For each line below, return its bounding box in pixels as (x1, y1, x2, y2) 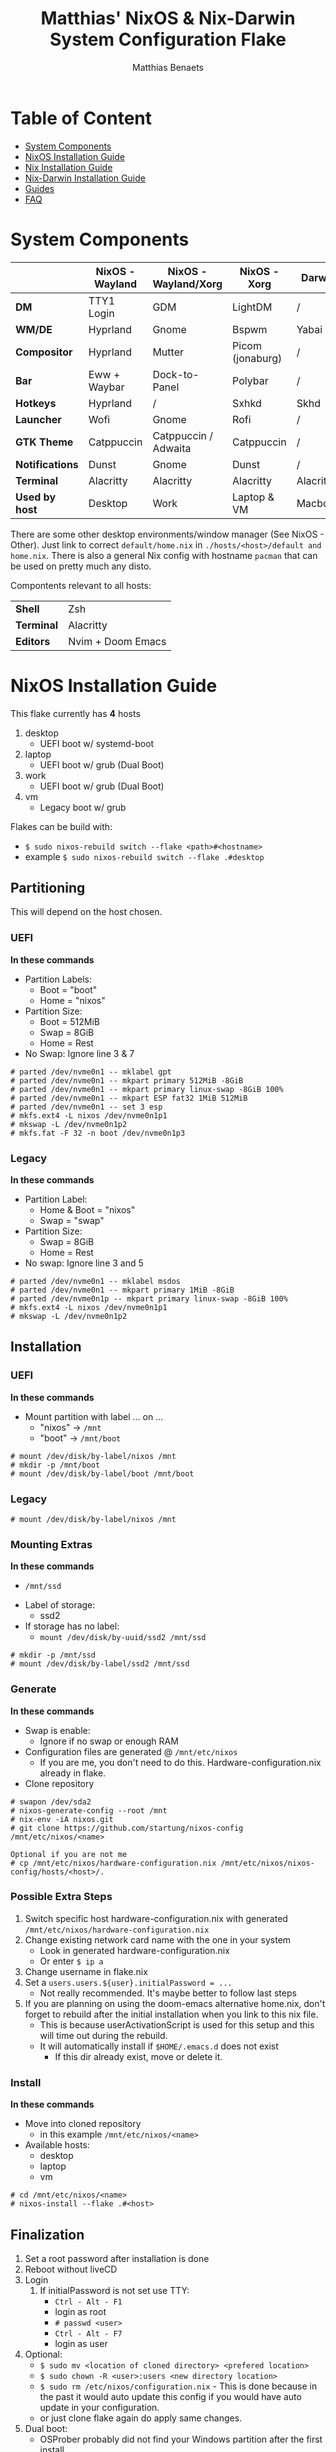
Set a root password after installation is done (24, 2252, 210, 2264)
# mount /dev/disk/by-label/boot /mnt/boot (10, 1468, 195, 1479)
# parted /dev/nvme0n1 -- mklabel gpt (10, 1067, 172, 1077)
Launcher (15, 412, 62, 426)
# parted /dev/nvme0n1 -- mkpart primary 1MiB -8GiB (10, 1285, 235, 1295)
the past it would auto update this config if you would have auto (39, 2390, 302, 2402)
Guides (24, 182, 55, 194)
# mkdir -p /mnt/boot (10, 1460, 101, 1470)
